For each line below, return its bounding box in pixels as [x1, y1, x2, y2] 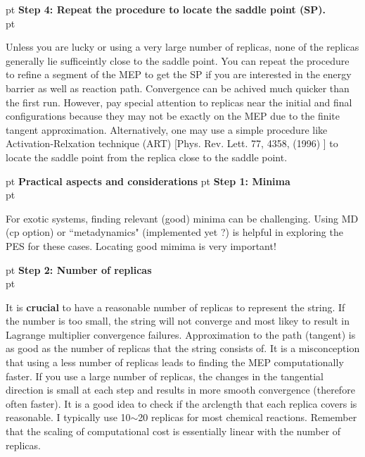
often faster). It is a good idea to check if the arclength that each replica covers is [6, 396, 357, 411]
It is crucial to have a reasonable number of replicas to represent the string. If [6, 299, 345, 314]
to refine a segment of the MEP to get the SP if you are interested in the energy [6, 67, 352, 82]
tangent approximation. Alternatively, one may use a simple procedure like [6, 122, 328, 137]
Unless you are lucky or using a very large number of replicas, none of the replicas [6, 39, 359, 54]
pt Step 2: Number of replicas [6, 262, 152, 277]
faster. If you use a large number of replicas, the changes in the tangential [6, 368, 324, 383]
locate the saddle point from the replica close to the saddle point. [6, 149, 288, 164]
